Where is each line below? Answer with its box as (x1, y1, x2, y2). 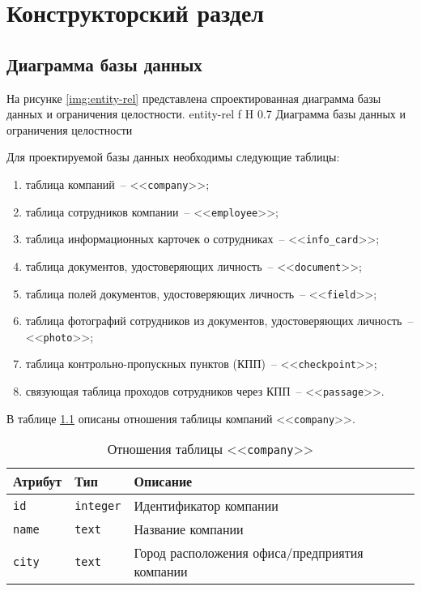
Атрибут (13, 472, 62, 491)
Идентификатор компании (134, 496, 279, 516)
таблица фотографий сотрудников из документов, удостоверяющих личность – (25, 312, 414, 329)
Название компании (134, 520, 244, 539)
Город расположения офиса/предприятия (134, 543, 364, 563)
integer (74, 499, 121, 512)
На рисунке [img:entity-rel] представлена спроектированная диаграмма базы (6, 89, 381, 106)
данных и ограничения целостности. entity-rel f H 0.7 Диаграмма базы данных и (6, 105, 406, 122)
